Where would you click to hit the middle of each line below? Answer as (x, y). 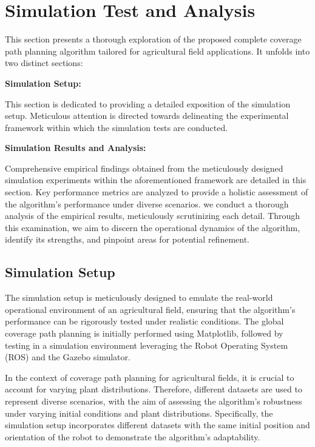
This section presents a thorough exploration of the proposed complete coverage (153, 39)
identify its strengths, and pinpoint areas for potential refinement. (127, 239)
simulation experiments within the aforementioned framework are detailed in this (156, 180)
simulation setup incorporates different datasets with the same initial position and (157, 425)
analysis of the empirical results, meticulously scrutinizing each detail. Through (152, 216)
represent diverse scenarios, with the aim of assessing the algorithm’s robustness (154, 401)
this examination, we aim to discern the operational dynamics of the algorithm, (153, 227)
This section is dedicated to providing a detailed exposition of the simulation (148, 103)
